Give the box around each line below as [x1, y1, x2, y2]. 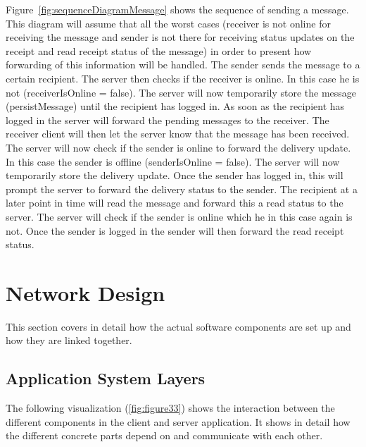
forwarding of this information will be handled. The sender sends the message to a [6, 57, 360, 72]
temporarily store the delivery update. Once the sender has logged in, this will [6, 168, 343, 183]
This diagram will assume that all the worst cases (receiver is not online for [6, 16, 331, 30]
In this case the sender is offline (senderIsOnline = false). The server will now [6, 154, 340, 169]
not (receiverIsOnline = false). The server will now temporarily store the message [6, 85, 357, 99]
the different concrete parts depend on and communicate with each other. [6, 428, 323, 443]
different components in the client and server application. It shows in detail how [6, 414, 351, 429]
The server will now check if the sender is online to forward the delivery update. [6, 140, 351, 154]
